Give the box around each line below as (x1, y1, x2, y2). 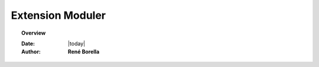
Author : (21, 48, 41, 55)
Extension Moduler (11, 9, 106, 22)
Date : (21, 40, 35, 47)
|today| (68, 40, 86, 47)
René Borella (68, 48, 100, 55)
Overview (21, 29, 46, 36)
